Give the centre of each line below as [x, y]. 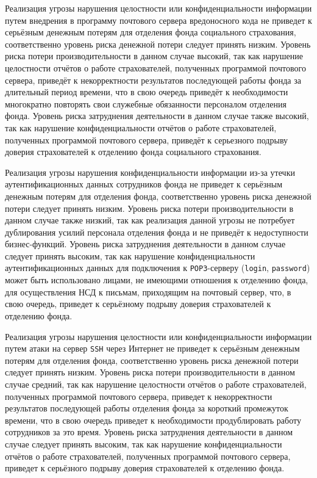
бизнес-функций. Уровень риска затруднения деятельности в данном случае [145, 244]
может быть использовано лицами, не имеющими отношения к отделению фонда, [157, 280]
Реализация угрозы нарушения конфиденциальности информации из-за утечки [150, 172]
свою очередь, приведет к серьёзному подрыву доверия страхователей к [138, 304]
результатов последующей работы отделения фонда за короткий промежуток [147, 408]
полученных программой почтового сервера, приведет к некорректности [139, 396]
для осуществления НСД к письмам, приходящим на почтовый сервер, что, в [148, 292]
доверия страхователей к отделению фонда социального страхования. [133, 152]
